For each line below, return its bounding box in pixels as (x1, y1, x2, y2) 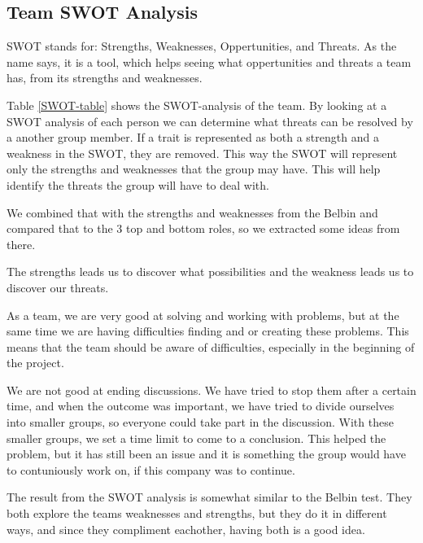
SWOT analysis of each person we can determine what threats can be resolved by (7, 112, 413, 129)
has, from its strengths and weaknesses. (7, 69, 203, 86)
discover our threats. (7, 278, 109, 296)
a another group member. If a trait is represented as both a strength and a (7, 129, 379, 146)
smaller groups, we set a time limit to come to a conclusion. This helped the (7, 429, 386, 446)
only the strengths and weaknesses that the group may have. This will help (7, 160, 381, 177)
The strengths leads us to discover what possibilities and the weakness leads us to (7, 263, 414, 280)
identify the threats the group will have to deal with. (7, 176, 269, 193)
